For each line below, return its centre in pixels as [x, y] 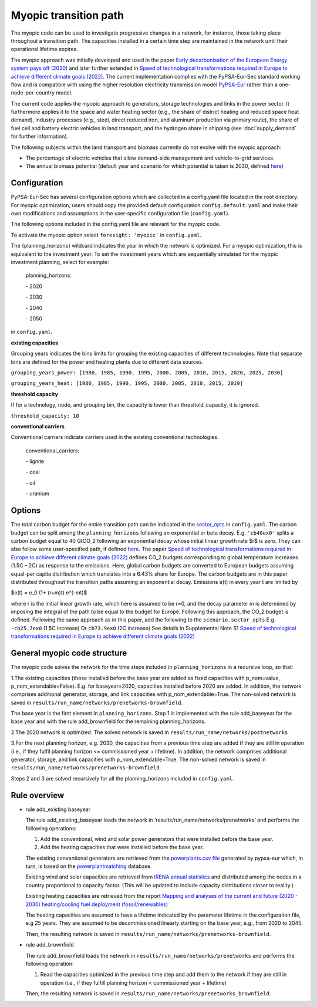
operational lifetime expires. [45, 49]
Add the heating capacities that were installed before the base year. [122, 847]
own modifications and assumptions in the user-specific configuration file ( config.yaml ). [120, 214]
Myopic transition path [68, 15]
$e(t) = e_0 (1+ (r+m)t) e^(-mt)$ [49, 593]
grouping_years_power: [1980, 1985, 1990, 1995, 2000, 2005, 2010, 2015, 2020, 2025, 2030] [147, 372]
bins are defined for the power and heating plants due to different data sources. [107, 361]
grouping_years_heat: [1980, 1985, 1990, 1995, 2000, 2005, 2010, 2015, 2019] [127, 383]
